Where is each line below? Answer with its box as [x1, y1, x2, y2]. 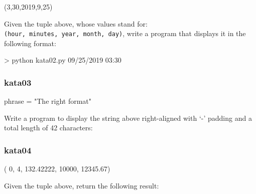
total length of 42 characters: [4, 122, 93, 133]
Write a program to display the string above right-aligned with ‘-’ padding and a [4, 112, 252, 123]
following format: [4, 38, 56, 48]
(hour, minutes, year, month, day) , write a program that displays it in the [4, 28, 246, 39]
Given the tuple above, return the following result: [4, 180, 159, 190]
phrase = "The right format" [4, 96, 92, 106]
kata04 [4, 143, 32, 156]
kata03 [4, 76, 32, 88]
